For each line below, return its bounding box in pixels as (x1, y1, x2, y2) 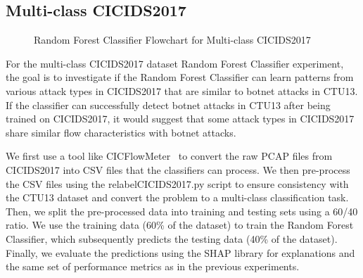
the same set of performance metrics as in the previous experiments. (6, 259, 300, 274)
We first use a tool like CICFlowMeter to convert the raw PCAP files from (6, 149, 333, 163)
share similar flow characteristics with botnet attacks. (6, 125, 236, 139)
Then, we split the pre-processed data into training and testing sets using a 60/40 (6, 203, 358, 218)
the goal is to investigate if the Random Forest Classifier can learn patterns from (6, 70, 354, 84)
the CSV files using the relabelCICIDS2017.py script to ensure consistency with (6, 176, 349, 191)
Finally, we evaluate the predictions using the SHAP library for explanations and (6, 245, 355, 260)
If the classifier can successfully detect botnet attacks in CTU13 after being (6, 97, 331, 112)
